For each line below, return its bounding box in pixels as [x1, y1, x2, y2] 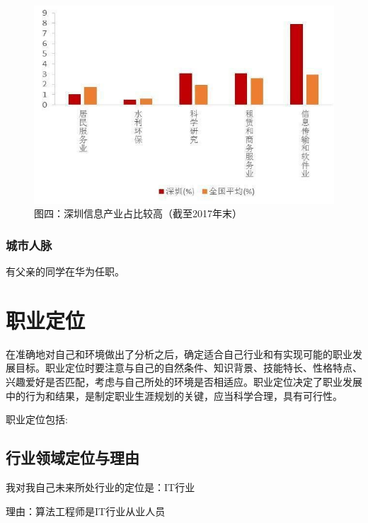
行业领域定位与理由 [6, 447, 139, 469]
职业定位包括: [6, 412, 68, 427]
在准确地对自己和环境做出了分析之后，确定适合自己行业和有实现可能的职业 [6, 346, 352, 361]
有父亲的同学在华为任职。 [6, 264, 125, 279]
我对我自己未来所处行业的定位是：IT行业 [6, 479, 195, 494]
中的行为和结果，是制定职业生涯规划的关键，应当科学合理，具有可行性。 [6, 388, 343, 403]
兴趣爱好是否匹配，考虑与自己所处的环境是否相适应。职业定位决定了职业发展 [6, 374, 362, 389]
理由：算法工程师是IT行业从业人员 [6, 503, 166, 518]
